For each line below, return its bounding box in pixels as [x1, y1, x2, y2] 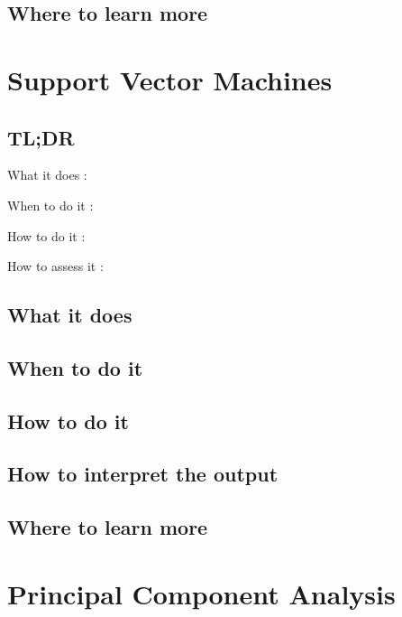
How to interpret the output [7, 460, 279, 488]
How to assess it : [7, 257, 104, 276]
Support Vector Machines [7, 61, 333, 98]
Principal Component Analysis [7, 575, 396, 612]
